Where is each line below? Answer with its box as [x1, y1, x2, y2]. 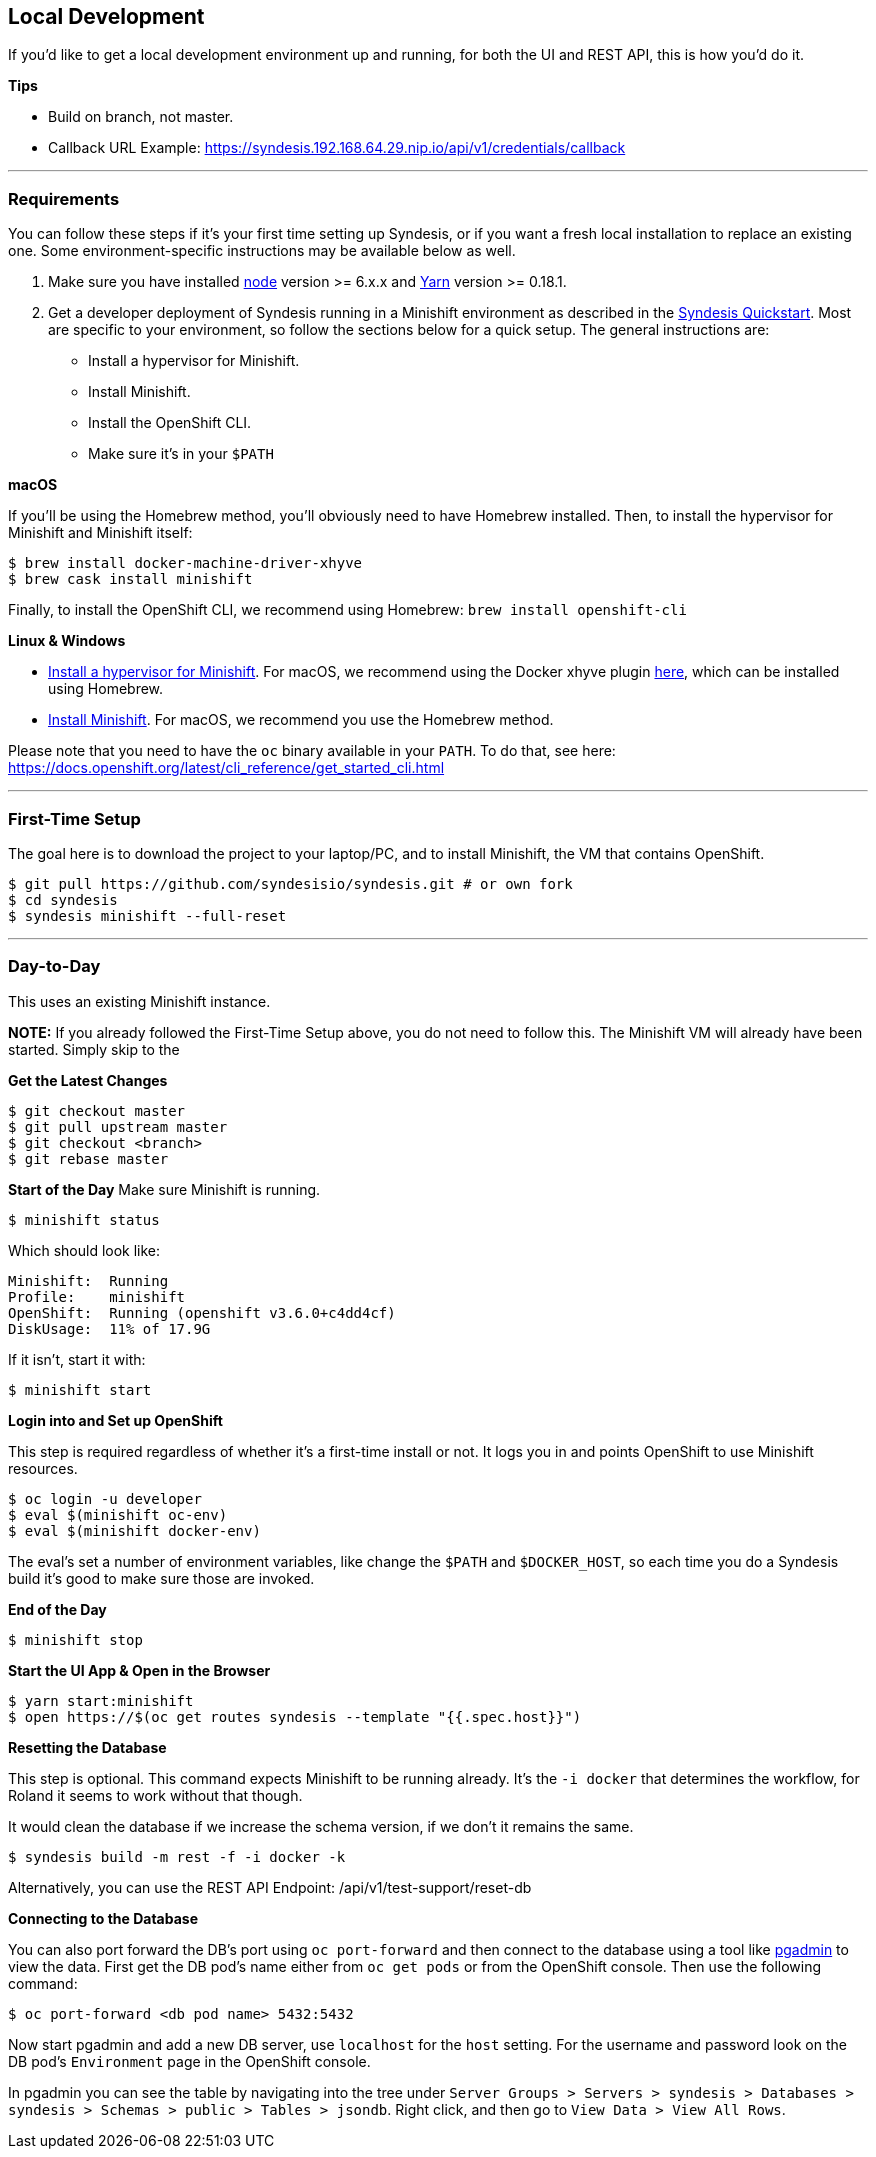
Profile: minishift [8, 1288, 186, 1305]
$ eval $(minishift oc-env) [8, 1506, 228, 1523]
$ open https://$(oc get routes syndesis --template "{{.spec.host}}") [8, 1708, 582, 1725]
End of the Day [8, 1600, 107, 1618]
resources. [8, 1459, 78, 1477]
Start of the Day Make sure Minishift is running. [8, 1180, 321, 1198]
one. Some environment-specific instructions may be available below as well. [8, 242, 516, 260]
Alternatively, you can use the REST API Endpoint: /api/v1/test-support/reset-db [8, 1878, 532, 1896]
